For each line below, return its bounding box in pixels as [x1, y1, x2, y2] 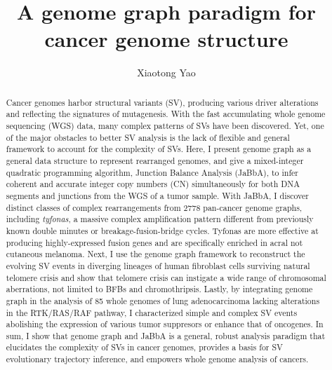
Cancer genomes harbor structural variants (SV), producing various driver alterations [6, 96, 319, 108]
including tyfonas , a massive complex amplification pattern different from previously [6, 213, 314, 225]
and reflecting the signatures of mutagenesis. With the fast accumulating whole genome [6, 108, 326, 120]
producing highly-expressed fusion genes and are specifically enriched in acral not [6, 236, 303, 248]
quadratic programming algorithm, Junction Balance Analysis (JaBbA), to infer [6, 166, 298, 178]
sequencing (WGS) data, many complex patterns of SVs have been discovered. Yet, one [6, 120, 324, 132]
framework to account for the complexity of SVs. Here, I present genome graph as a [6, 143, 312, 155]
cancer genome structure [44, 25, 288, 53]
